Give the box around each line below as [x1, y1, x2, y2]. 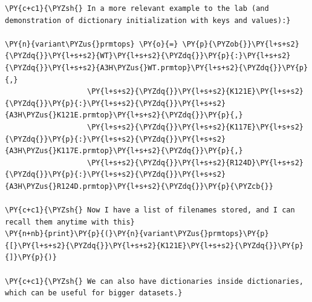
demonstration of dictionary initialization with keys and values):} [5, 16, 291, 25]
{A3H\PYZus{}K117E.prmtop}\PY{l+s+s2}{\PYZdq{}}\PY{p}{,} [5, 146, 243, 156]
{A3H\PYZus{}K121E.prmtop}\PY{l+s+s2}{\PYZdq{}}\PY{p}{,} [5, 111, 243, 120]
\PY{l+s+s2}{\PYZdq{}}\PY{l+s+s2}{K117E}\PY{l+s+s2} [87, 122, 304, 131]
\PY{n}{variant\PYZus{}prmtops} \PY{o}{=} [5, 39, 178, 48]
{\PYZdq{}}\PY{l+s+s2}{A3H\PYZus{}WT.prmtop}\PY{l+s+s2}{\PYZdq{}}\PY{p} [5, 63, 308, 72]
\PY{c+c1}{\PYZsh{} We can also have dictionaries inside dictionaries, [5, 277, 304, 286]
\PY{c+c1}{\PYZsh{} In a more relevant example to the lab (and [5, 4, 269, 13]
